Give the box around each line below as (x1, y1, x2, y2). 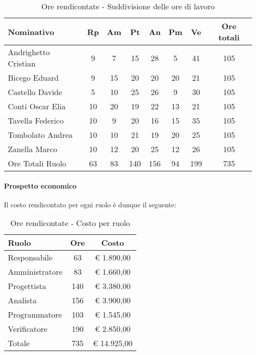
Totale (8, 337, 30, 349)
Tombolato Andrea (8, 129, 73, 140)
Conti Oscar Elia (8, 100, 66, 112)
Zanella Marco (8, 143, 58, 155)
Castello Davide (8, 86, 63, 97)
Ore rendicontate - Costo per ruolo (10, 217, 130, 229)
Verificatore (8, 323, 48, 335)
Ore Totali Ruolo (8, 158, 66, 169)
